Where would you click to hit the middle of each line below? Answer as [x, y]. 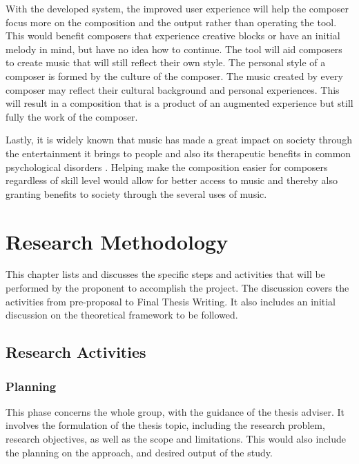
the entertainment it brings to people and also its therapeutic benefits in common [178, 153]
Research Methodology [117, 241]
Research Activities [76, 352]
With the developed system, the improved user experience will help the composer [177, 8]
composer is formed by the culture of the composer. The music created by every [174, 75]
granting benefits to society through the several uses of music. [136, 193]
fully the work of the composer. [72, 116]
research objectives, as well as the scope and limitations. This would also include [176, 438]
